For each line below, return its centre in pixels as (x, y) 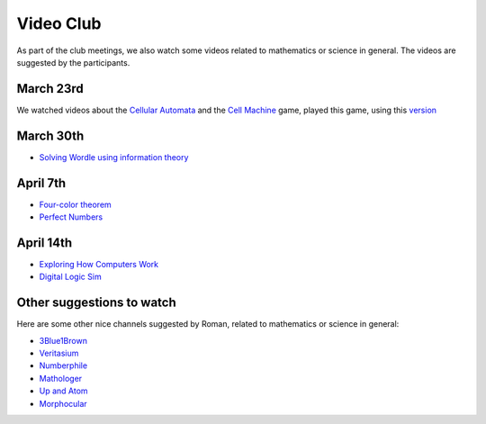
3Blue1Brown (63, 340)
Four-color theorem (75, 204)
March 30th (50, 135)
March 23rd (50, 89)
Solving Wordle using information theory (114, 157)
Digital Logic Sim (71, 277)
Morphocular (63, 403)
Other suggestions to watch (96, 303)
